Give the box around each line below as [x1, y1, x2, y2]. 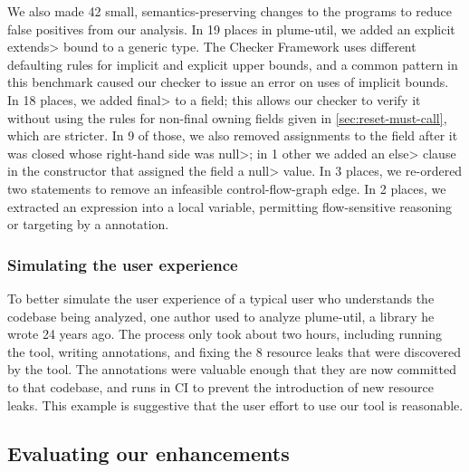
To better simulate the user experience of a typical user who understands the [7, 288, 435, 307]
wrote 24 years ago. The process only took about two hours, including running [7, 324, 443, 343]
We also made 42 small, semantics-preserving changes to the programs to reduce [7, 2, 453, 20]
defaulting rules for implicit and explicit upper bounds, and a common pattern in [7, 54, 458, 73]
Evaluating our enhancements [7, 439, 290, 467]
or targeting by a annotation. [7, 215, 169, 234]
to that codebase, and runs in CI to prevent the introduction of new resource [7, 377, 434, 396]
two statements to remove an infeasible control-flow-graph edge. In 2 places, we [7, 178, 446, 197]
